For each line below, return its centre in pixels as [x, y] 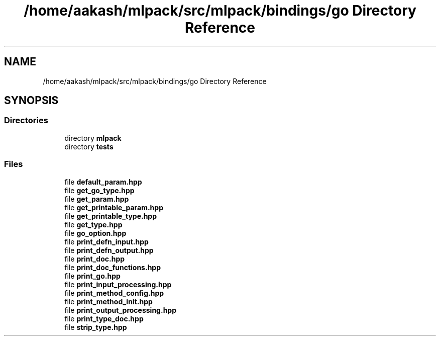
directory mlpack [93, 138]
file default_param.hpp [103, 182]
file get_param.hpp [97, 199]
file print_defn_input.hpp [106, 241]
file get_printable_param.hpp [114, 207]
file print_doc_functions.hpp [113, 267]
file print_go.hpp [92, 276]
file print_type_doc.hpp [104, 318]
